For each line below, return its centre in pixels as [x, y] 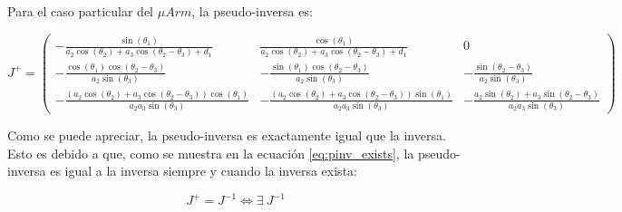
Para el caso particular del [80, 11]
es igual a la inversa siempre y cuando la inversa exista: [204, 171]
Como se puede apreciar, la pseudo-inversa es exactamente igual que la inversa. [227, 135]
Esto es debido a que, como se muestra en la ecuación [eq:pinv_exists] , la [211, 153]
